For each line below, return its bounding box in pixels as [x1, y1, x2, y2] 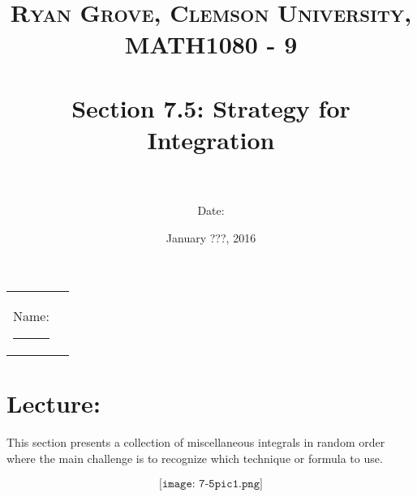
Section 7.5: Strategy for [71, 91, 350, 124]
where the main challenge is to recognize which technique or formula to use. [6, 449, 383, 466]
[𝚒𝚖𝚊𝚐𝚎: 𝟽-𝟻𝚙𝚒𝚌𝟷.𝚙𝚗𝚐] [159, 478, 263, 490]
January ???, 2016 [166, 229, 256, 246]
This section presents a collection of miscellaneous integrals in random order [6, 434, 385, 451]
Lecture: [6, 387, 101, 420]
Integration [147, 122, 275, 156]
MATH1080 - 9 [124, 28, 298, 61]
